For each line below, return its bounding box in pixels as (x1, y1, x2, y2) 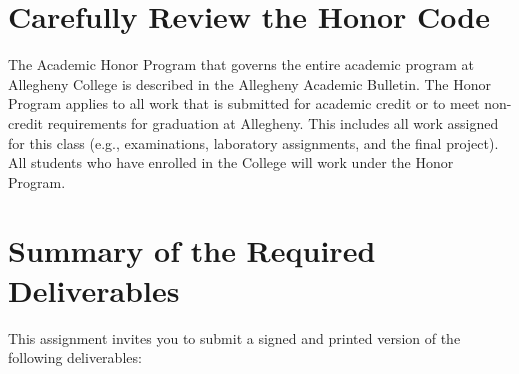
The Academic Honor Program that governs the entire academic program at (8, 54, 475, 75)
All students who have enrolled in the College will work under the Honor (8, 152, 454, 173)
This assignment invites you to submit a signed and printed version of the (8, 327, 461, 348)
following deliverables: (8, 347, 142, 368)
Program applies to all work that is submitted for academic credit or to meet (8, 93, 480, 114)
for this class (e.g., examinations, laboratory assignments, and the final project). (8, 132, 499, 153)
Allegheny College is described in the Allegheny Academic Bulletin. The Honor (8, 73, 492, 94)
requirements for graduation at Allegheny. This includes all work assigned (47, 112, 499, 133)
